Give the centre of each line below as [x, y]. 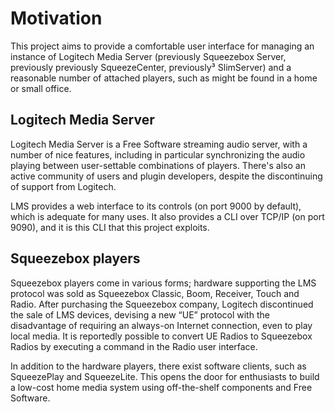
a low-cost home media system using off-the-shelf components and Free [161, 387]
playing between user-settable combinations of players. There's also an [158, 165]
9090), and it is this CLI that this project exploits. [110, 227]
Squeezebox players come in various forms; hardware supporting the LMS [163, 283]
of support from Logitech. [63, 186]
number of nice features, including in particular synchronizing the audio [158, 154]
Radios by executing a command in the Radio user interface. [134, 346]
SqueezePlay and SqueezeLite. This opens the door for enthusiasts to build [165, 376]
